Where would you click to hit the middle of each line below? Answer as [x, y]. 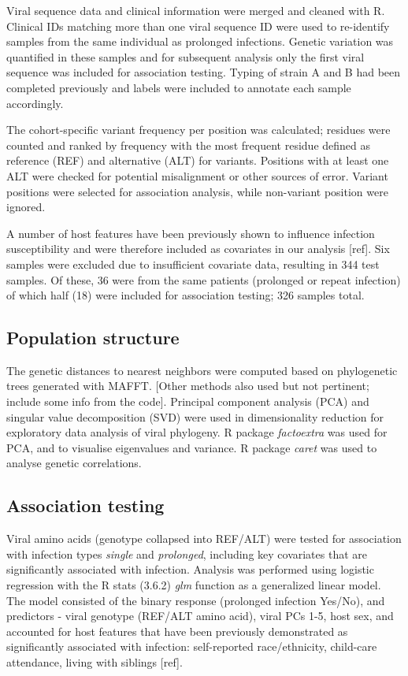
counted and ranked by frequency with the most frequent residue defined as [189, 145]
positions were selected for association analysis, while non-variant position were [197, 191]
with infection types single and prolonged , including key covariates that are [187, 553]
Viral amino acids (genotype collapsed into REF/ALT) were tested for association [204, 539]
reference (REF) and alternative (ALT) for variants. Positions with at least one [198, 160]
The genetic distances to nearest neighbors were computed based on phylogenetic [202, 370]
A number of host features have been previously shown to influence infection [191, 233]
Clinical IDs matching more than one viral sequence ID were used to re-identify [198, 26]
